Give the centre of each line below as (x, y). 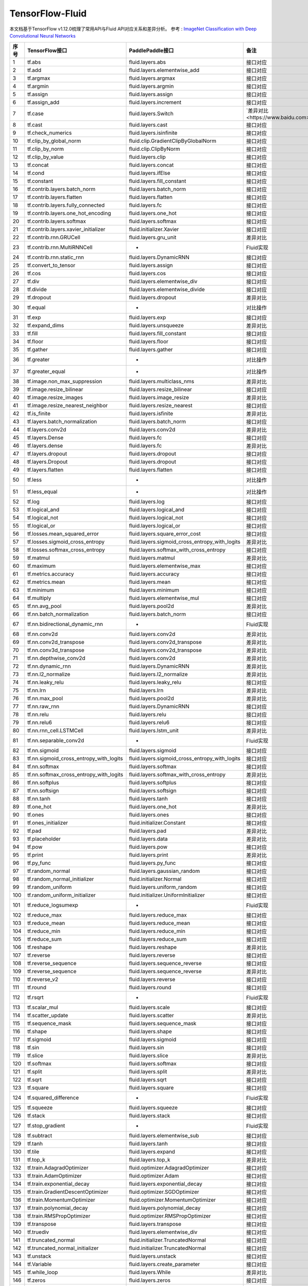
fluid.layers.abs (148, 62)
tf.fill (33, 333)
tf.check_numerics (50, 133)
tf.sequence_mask (50, 1024)
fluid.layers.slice (149, 1056)
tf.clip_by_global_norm (54, 141)
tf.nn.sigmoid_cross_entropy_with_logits (75, 759)
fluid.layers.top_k (150, 1160)
